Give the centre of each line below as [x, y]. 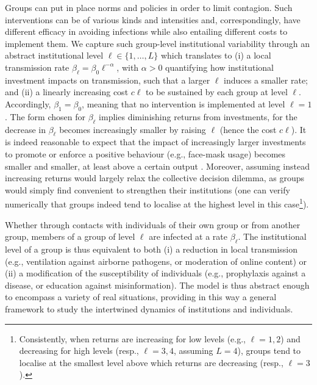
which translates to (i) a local [216, 55]
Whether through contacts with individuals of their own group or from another [153, 224]
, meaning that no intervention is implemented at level [183, 103]
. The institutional [272, 236]
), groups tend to [269, 351]
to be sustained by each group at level [217, 92]
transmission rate [37, 67]
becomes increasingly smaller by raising [133, 129]
